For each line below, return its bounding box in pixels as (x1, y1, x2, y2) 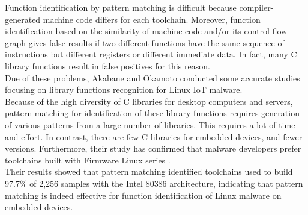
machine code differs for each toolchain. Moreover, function (43, 13, 261, 25)
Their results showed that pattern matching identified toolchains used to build (5, 165, 293, 178)
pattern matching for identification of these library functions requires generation (5, 107, 300, 119)
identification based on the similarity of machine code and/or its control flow (5, 25, 288, 37)
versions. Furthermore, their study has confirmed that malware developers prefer (5, 142, 301, 155)
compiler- (239, 1, 274, 13)
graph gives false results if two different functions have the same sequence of (5, 36, 285, 49)
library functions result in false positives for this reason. (5, 59, 210, 72)
